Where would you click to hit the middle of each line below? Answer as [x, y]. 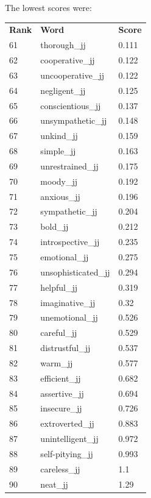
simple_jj [58, 151]
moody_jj [59, 181]
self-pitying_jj [67, 453]
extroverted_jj [67, 423]
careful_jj [59, 333]
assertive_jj [62, 393]
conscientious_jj [71, 105]
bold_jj [54, 226]
